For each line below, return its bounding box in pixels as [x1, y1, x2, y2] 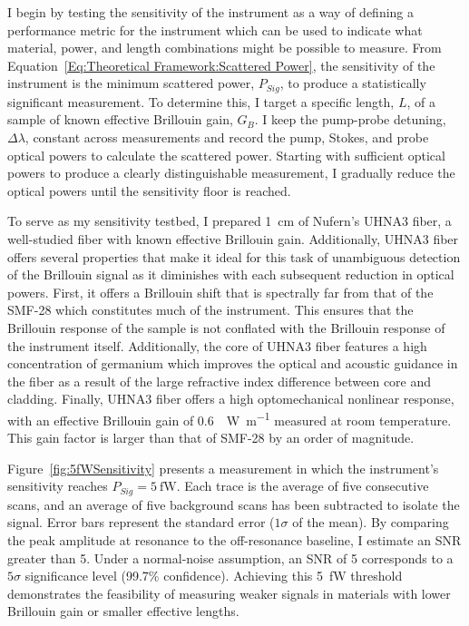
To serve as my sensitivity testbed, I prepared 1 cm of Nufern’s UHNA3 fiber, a [7, 211, 452, 230]
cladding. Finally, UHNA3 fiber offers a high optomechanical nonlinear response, [7, 389, 454, 408]
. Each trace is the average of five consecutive [176, 476, 429, 495]
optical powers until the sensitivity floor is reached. [7, 181, 291, 200]
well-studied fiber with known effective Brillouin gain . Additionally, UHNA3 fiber [7, 229, 459, 248]
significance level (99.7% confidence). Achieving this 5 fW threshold [24, 566, 403, 585]
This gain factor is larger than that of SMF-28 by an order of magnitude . [7, 428, 415, 447]
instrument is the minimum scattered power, [7, 73, 255, 93]
